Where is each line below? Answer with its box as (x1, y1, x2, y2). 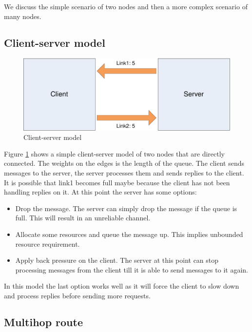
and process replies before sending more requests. (4, 290, 151, 300)
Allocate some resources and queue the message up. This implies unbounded (15, 229, 243, 239)
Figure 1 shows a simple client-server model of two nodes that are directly (4, 148, 225, 158)
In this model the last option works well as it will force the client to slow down (4, 281, 239, 291)
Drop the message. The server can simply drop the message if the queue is (15, 203, 237, 213)
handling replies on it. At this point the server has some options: (4, 187, 197, 197)
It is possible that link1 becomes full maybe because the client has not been (4, 177, 230, 187)
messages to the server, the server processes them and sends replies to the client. (4, 168, 244, 177)
